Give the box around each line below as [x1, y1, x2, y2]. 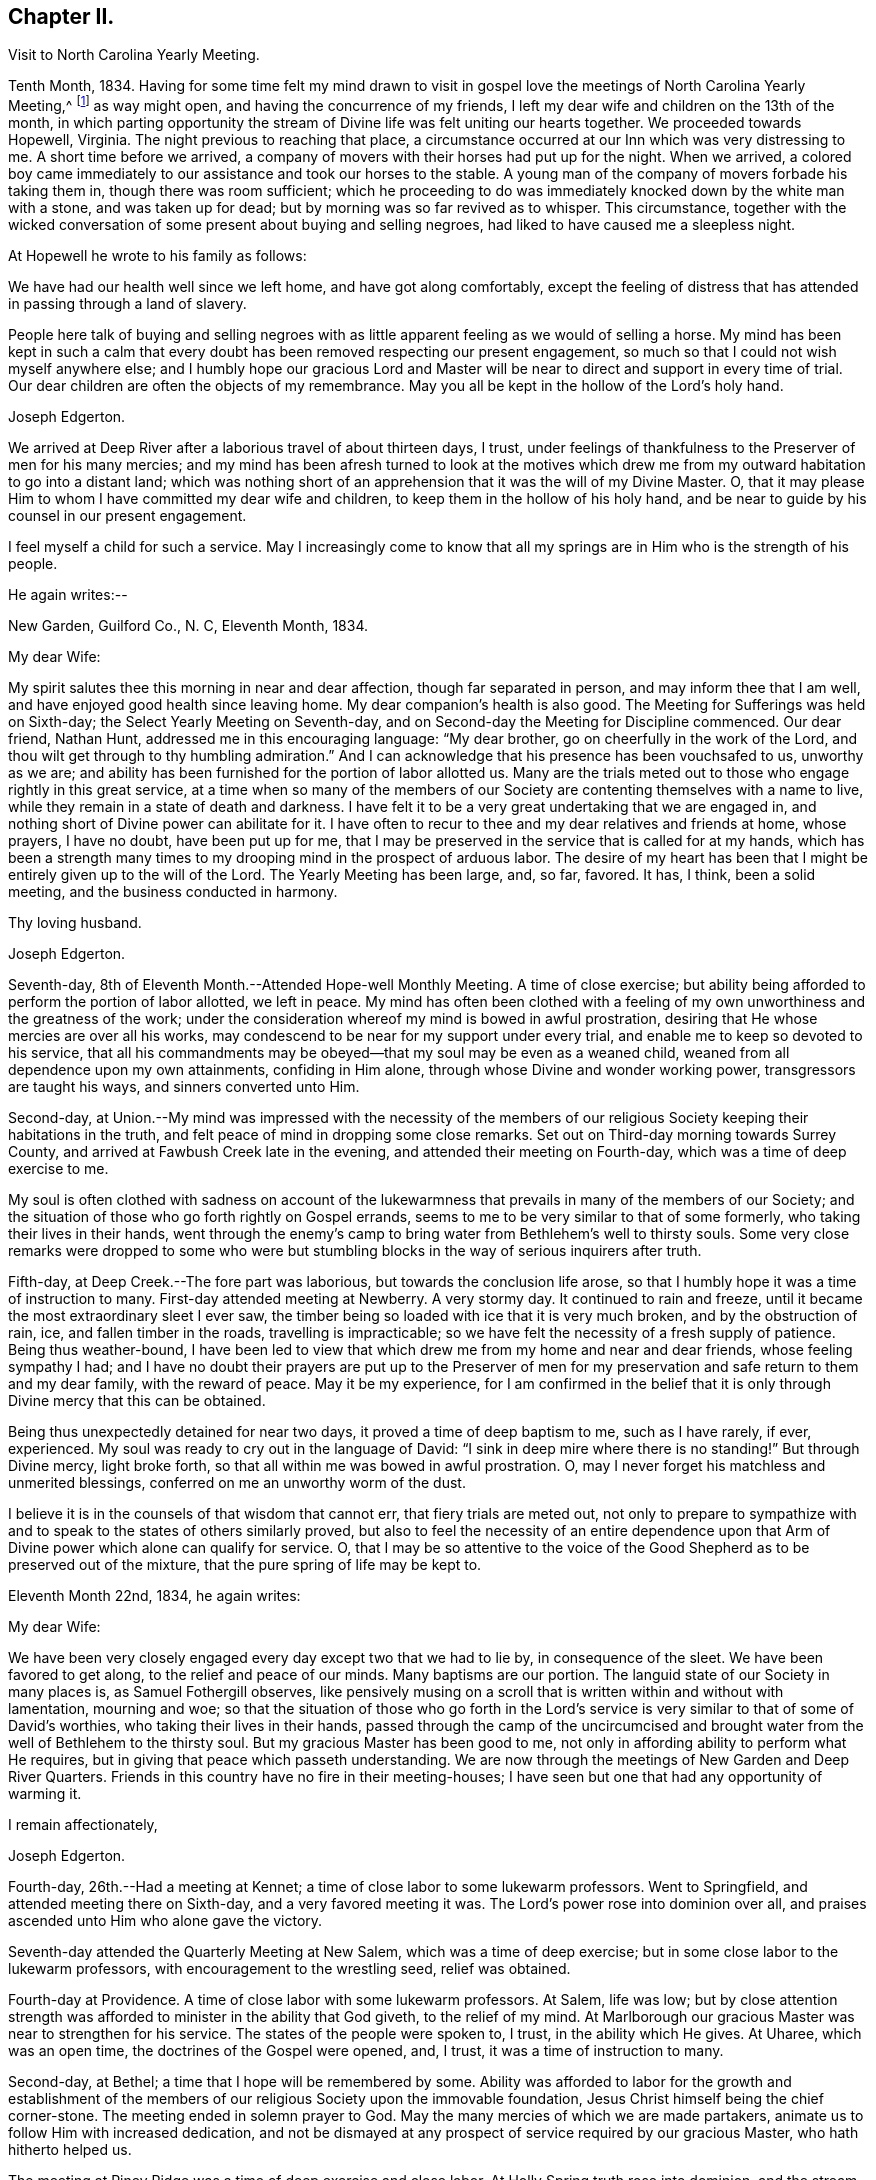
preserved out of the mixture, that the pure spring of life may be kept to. [8, 1556, 482, 1574]
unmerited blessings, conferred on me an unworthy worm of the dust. [8, 1474, 466, 1492]
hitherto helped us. [8, 2141, 132, 2159]
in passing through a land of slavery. [8, 295, 247, 313]
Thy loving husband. [8, 914, 142, 932]
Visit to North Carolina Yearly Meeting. [8, 46, 260, 64]
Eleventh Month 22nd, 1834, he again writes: [8, 1587, 301, 1605]
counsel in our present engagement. [8, 507, 247, 525]
